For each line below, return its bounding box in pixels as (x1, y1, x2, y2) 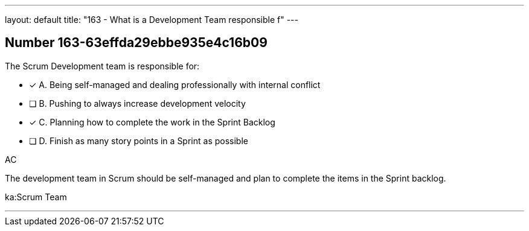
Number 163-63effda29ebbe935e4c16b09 (5, 35, 268, 51)
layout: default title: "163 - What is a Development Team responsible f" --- (5, 14, 298, 25)
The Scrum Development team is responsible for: (5, 60, 200, 71)
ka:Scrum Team (5, 191, 67, 202)
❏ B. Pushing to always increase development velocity (29, 98, 246, 109)
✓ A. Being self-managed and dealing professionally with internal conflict (29, 79, 321, 90)
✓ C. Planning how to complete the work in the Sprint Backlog (29, 116, 275, 127)
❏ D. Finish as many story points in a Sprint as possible (29, 135, 248, 146)
